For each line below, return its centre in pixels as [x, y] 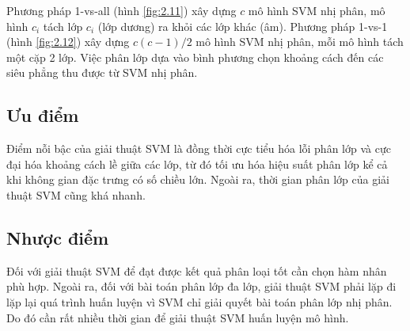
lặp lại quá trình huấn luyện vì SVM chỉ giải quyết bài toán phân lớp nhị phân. [199, 301]
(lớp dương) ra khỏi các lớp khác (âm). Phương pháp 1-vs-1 [243, 26]
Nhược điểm [58, 237]
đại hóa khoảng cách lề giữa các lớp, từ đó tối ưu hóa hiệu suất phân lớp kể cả [197, 164]
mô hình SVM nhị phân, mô [317, 10]
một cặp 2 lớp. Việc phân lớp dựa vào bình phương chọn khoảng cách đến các [195, 57]
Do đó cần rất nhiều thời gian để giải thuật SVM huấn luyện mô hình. [178, 317]
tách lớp [63, 26]
